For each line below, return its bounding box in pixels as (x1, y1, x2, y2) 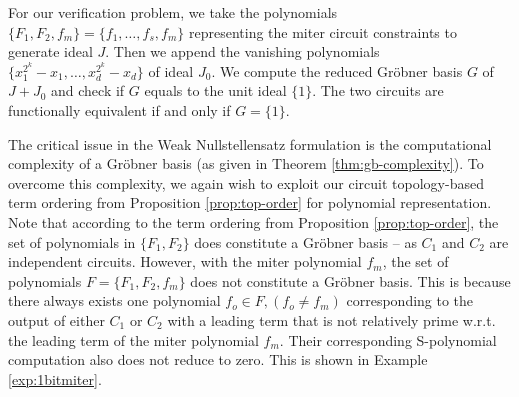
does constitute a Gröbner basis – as (194, 231, 417, 252)
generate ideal (8, 41, 93, 62)
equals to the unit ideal (144, 80, 287, 101)
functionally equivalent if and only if (8, 99, 231, 120)
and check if (51, 80, 125, 101)
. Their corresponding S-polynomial (279, 329, 497, 350)
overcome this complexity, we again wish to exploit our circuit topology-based (8, 172, 484, 193)
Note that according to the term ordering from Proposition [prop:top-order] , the (8, 211, 499, 232)
